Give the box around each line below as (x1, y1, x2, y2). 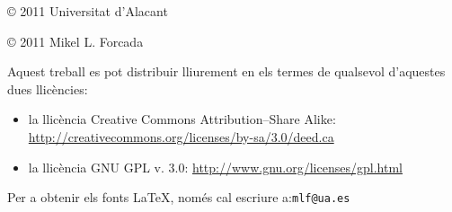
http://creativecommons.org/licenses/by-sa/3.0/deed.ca (28, 127, 334, 146)
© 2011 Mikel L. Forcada (7, 31, 144, 50)
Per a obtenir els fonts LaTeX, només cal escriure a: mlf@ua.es (7, 188, 350, 207)
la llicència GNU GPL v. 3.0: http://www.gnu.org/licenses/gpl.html (28, 157, 403, 176)
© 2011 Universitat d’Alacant (7, 2, 168, 20)
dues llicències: (7, 79, 88, 98)
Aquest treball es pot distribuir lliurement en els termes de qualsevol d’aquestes (7, 62, 446, 81)
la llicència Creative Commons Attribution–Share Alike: (28, 110, 336, 128)
